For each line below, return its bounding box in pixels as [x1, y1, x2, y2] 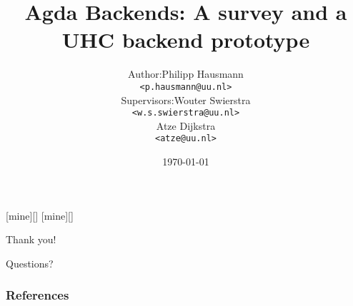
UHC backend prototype [61, 25, 310, 54]
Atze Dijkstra [156, 118, 216, 133]
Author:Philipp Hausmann [128, 66, 244, 81]
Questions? [6, 255, 54, 270]
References [6, 286, 69, 304]
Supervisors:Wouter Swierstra [121, 92, 251, 107]
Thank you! [6, 232, 56, 247]
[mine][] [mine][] [6, 208, 74, 223]
